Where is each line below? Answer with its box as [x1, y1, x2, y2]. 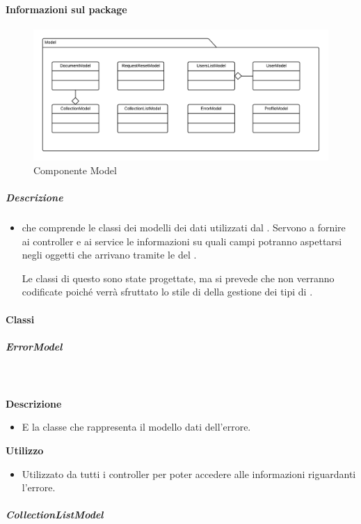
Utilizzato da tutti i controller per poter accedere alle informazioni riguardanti [22, 466, 356, 481]
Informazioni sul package [6, 1, 127, 16]
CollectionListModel [6, 507, 104, 522]
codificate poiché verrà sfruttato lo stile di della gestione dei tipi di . [22, 284, 313, 299]
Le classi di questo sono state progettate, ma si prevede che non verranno [22, 270, 335, 285]
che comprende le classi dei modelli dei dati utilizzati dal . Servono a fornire [22, 219, 346, 234]
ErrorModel [6, 339, 63, 353]
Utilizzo [6, 443, 44, 458]
